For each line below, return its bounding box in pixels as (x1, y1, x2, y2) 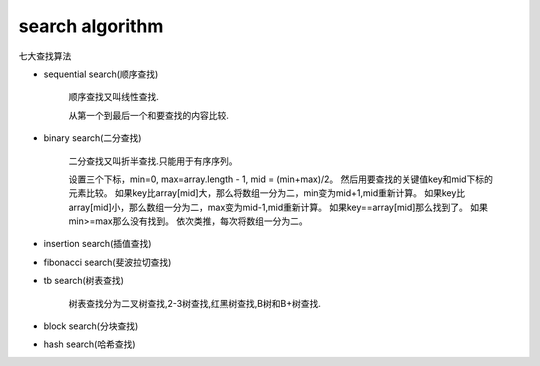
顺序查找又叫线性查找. (68, 91, 160, 103)
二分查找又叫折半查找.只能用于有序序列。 (68, 155, 239, 167)
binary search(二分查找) (43, 132, 142, 144)
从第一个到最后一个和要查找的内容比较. (68, 109, 230, 121)
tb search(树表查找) (43, 275, 125, 287)
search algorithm (18, 15, 164, 37)
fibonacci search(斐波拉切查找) (43, 256, 172, 268)
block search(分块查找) (43, 320, 139, 332)
